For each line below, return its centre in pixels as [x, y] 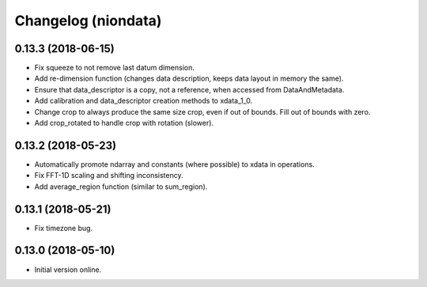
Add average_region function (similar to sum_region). [121, 187]
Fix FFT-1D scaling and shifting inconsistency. [109, 176]
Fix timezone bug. [64, 228]
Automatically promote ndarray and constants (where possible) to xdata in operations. [175, 164]
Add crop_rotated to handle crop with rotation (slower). [124, 123]
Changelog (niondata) [88, 21]
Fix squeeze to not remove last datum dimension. [115, 68]
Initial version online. [68, 270]
